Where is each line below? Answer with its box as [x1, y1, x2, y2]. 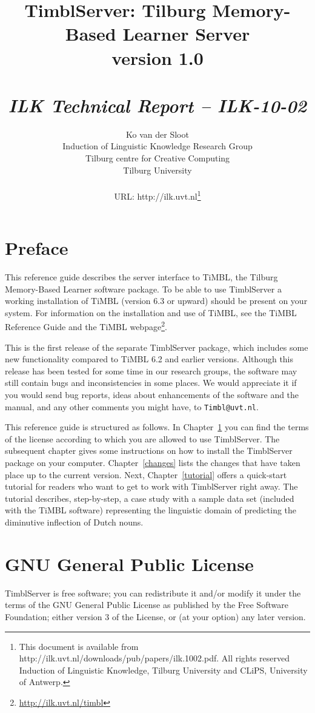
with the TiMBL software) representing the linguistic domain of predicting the [5, 504, 297, 516]
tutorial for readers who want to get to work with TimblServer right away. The [5, 480, 298, 493]
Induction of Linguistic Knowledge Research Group [62, 140, 253, 152]
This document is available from [19, 640, 139, 652]
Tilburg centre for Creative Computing [85, 152, 230, 164]
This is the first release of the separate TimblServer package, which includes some [5, 340, 308, 353]
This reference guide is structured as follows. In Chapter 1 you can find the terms [5, 421, 309, 433]
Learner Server [122, 21, 250, 46]
